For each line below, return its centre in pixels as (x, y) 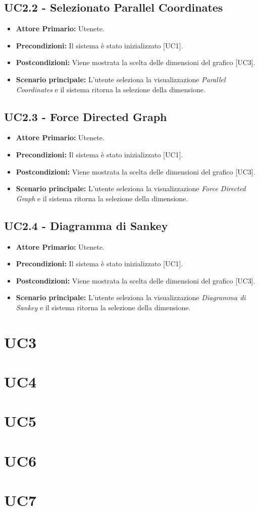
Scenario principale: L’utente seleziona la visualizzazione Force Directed (131, 188)
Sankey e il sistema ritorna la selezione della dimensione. (103, 307)
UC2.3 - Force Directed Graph (86, 116)
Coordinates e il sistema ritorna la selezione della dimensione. (111, 89)
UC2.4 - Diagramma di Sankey (86, 225)
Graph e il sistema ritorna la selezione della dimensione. (102, 198)
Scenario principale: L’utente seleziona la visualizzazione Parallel (121, 79)
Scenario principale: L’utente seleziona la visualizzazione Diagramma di (131, 297)
